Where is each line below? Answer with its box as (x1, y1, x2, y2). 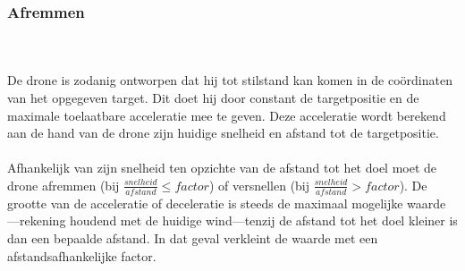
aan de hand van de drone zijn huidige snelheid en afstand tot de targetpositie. (7, 123, 439, 142)
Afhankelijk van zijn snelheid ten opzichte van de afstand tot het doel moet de (7, 158, 437, 177)
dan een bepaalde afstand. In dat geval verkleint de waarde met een (7, 228, 378, 247)
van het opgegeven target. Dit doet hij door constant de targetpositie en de (7, 89, 419, 106)
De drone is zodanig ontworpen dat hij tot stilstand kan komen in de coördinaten (7, 71, 452, 89)
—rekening (7, 211, 66, 230)
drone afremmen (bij (7, 175, 120, 194)
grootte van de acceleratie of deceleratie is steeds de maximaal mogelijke (7, 193, 403, 212)
